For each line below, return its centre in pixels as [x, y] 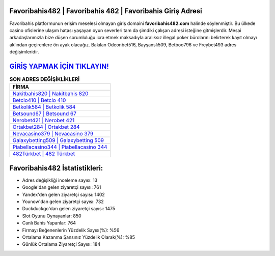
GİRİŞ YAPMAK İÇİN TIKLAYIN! [59, 66]
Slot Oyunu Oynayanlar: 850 [52, 216]
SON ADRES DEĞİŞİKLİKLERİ [45, 79]
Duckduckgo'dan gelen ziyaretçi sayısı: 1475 [69, 209]
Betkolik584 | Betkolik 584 [44, 107]
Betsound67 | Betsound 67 [44, 113]
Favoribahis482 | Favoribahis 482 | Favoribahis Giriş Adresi [106, 11]
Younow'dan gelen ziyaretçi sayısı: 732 [63, 202]
